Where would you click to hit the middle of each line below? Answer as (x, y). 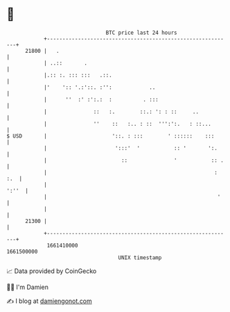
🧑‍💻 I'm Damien (28, 287)
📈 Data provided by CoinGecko (52, 271)
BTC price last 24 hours (141, 33)
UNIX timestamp (140, 257)
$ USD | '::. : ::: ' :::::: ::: (110, 136)
